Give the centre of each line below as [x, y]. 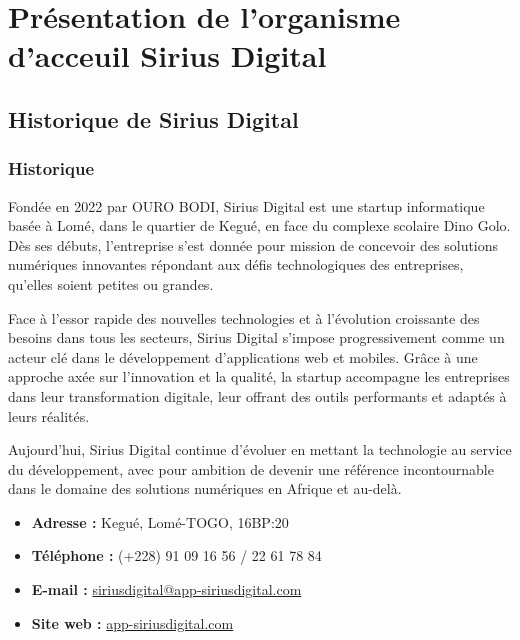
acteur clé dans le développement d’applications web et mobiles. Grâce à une [243, 356]
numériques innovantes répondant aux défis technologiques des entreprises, [236, 264]
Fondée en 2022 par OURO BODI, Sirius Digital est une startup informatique [246, 205]
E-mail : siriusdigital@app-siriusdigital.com [166, 589]
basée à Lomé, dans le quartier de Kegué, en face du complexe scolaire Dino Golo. [259, 225]
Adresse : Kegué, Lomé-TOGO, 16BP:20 [160, 521]
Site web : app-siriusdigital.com [132, 622]
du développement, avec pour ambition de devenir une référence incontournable [251, 468]
